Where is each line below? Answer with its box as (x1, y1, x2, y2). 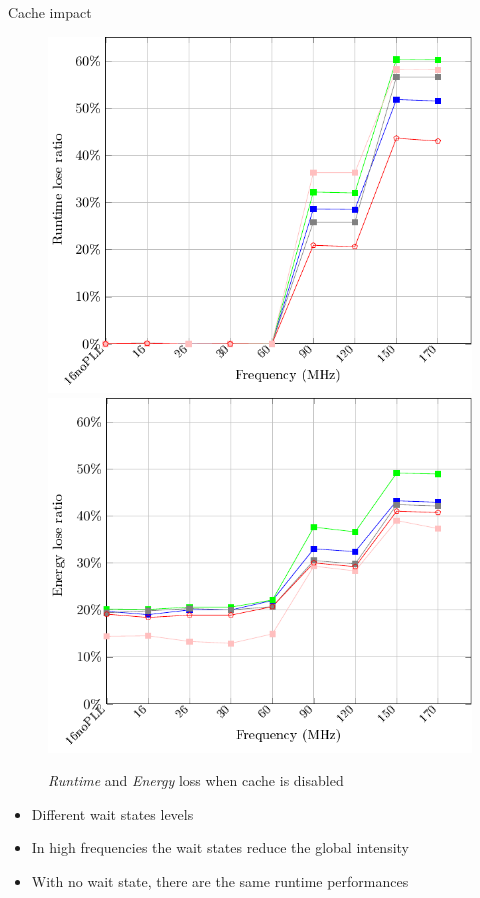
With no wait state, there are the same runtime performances (31, 871, 409, 892)
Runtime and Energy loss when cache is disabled (48, 770, 344, 791)
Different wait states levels (31, 803, 194, 824)
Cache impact (8, 2, 92, 22)
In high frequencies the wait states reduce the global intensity (31, 837, 409, 858)
